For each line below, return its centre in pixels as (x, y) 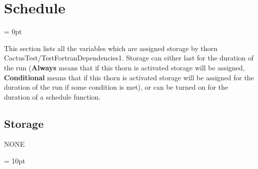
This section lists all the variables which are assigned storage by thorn (111, 48)
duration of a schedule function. (52, 96)
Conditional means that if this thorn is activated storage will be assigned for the (129, 77)
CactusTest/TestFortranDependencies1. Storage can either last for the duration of (129, 58)
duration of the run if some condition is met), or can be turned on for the (116, 87)
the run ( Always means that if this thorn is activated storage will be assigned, (125, 67)
